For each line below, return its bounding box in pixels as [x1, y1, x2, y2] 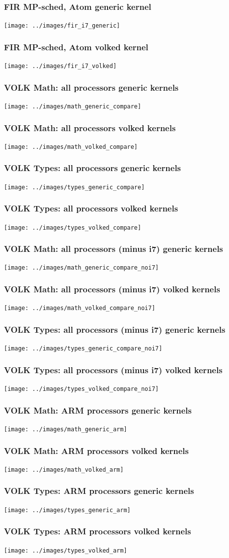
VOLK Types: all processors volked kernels [4, 202, 178, 214]
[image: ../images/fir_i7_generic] [4, 22, 120, 30]
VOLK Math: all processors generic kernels [4, 81, 179, 93]
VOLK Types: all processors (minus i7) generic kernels [4, 323, 226, 335]
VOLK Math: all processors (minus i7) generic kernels [4, 243, 223, 255]
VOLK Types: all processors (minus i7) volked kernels [4, 363, 223, 376]
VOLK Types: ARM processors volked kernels [4, 525, 191, 537]
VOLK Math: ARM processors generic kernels [4, 404, 192, 416]
